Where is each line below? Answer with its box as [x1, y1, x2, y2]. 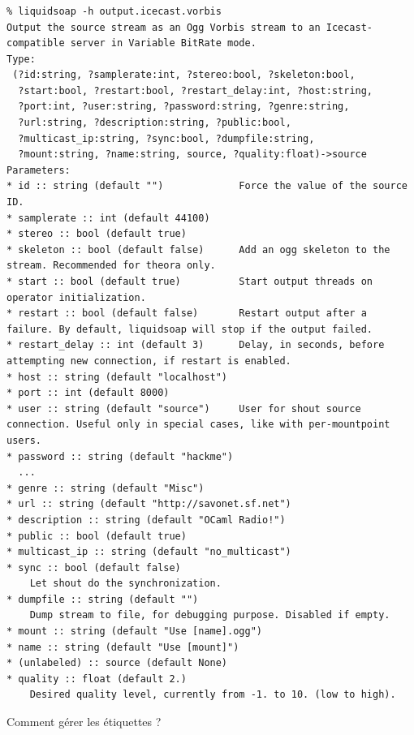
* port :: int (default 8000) [6, 387, 170, 399]
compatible [6, 37, 65, 49]
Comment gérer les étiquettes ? [6, 713, 162, 730]
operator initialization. [6, 291, 146, 303]
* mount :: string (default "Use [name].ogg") [6, 625, 262, 638]
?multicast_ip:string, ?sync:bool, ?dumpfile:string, [18, 132, 315, 144]
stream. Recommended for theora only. [6, 260, 216, 272]
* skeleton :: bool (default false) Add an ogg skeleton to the [6, 243, 390, 256]
